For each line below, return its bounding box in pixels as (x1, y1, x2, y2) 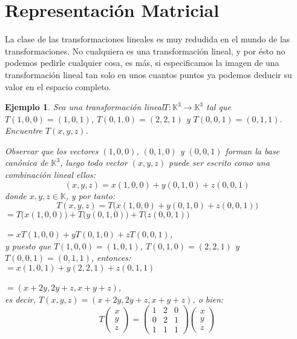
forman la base (225, 144, 280, 157)
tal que (206, 100, 231, 113)
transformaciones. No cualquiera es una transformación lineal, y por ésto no (5, 44, 286, 57)
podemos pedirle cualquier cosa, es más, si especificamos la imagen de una (5, 56, 279, 69)
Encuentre (5, 124, 42, 137)
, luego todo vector (60, 156, 128, 169)
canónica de (5, 156, 48, 169)
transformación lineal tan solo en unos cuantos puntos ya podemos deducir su (5, 68, 292, 81)
